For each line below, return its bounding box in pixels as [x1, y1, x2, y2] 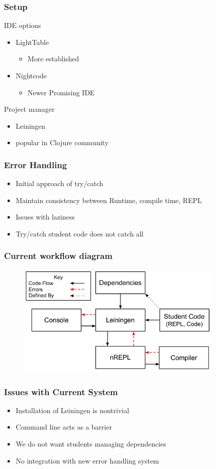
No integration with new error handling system [15, 455, 159, 466]
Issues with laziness [15, 212, 75, 222]
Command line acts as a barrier [15, 422, 112, 432]
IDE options [4, 20, 41, 30]
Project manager [4, 104, 55, 114]
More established [27, 53, 79, 64]
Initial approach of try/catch [15, 178, 104, 189]
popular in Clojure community [15, 137, 108, 148]
